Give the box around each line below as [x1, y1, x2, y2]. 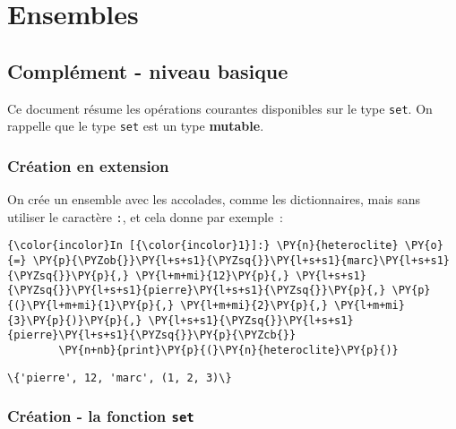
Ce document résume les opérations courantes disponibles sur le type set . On [7, 99, 433, 117]
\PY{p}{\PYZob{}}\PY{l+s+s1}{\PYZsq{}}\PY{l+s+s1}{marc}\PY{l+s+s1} [32, 254, 450, 268]
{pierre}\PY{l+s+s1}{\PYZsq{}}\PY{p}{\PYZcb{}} [7, 329, 297, 342]
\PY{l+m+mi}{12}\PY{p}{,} [135, 269, 289, 282]
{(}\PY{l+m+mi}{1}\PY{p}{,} [7, 298, 175, 312]
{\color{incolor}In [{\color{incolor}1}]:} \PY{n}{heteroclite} [7, 239, 399, 253]
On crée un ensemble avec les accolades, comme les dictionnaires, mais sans [7, 190, 421, 209]
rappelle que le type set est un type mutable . [7, 116, 264, 135]
